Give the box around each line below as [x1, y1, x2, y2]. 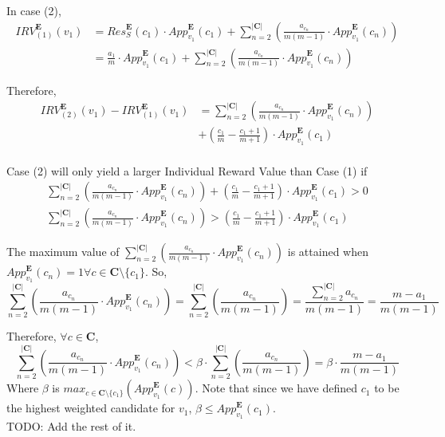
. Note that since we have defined [195, 380, 358, 396]
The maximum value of [6, 243, 120, 260]
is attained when [287, 243, 368, 260]
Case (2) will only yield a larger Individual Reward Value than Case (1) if [6, 162, 368, 179]
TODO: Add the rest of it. [6, 418, 136, 435]
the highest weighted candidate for [6, 400, 175, 416]
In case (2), [6, 2, 61, 18]
